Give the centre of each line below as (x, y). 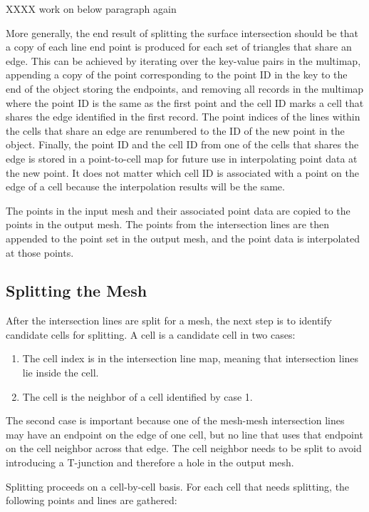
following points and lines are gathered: (92, 500)
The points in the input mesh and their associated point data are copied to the (178, 210)
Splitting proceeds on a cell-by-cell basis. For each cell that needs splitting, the (178, 486)
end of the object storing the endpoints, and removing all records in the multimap (185, 88)
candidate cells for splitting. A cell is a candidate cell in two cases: (151, 334)
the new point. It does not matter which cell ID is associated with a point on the (182, 172)
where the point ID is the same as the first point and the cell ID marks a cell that (185, 102)
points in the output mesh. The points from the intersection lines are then (167, 224)
